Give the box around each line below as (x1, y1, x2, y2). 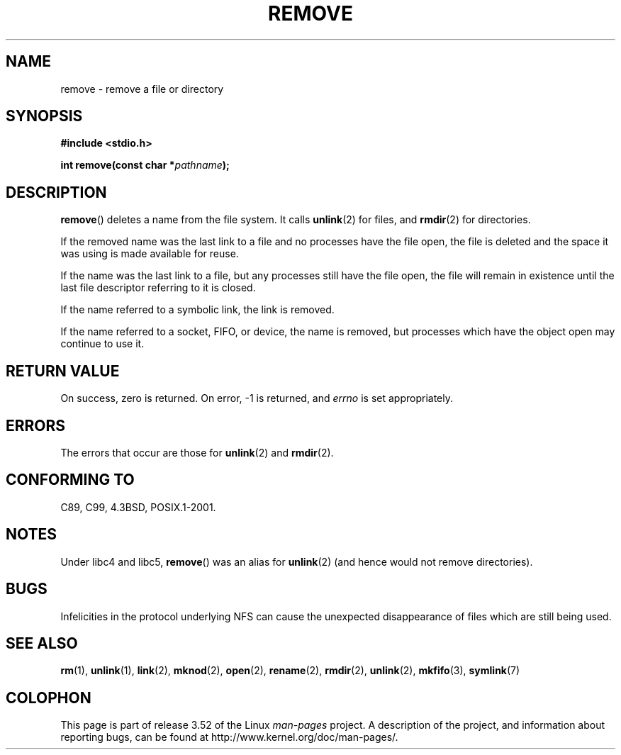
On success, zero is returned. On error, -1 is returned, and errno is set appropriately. (60, 392, 453, 405)
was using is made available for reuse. (60, 247, 239, 260)
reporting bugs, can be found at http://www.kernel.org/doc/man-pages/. (60, 731, 398, 744)
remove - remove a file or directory (60, 82, 224, 95)
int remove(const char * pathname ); (60, 159, 230, 172)
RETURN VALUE (6, 362, 120, 380)
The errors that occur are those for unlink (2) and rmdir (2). (60, 446, 334, 459)
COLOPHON (6, 688, 91, 707)
